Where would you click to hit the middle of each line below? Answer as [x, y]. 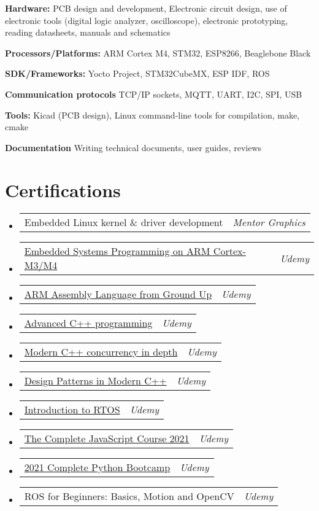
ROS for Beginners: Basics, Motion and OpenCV [129, 496]
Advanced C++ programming [88, 323]
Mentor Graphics [269, 222]
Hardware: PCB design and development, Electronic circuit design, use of [146, 8]
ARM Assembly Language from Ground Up [118, 294]
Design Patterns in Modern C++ [95, 381]
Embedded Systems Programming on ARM [117, 251]
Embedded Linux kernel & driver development [124, 222]
